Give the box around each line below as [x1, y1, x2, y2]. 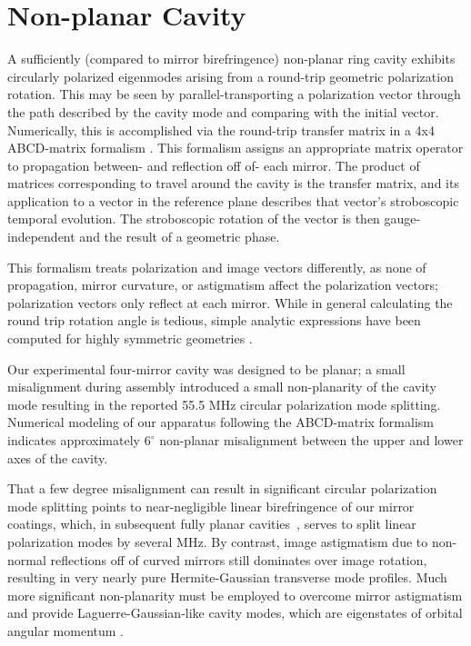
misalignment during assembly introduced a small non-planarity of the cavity [7, 377, 436, 396]
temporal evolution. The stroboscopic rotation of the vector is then [7, 209, 380, 228]
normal [7, 550, 46, 569]
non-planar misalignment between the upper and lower [159, 431, 464, 449]
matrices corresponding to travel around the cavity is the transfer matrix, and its [7, 174, 459, 193]
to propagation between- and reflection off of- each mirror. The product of [7, 155, 420, 174]
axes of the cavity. [7, 448, 108, 467]
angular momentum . [7, 621, 125, 640]
